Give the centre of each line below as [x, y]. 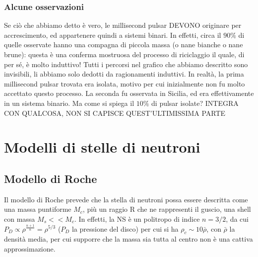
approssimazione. [30, 248]
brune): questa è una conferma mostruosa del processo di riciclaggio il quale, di [124, 54]
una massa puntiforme [38, 209]
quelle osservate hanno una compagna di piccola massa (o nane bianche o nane [124, 44]
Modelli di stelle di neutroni [102, 147]
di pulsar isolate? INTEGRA [195, 103]
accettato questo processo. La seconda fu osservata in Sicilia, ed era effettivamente [129, 93]
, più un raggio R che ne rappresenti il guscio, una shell [167, 209]
